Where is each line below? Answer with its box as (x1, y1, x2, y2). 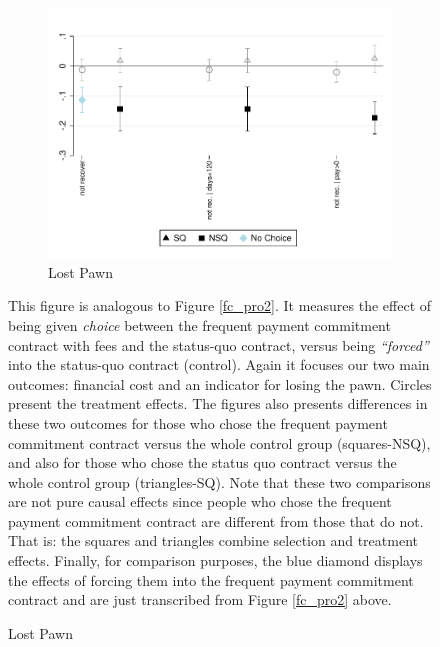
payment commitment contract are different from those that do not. (8, 510, 424, 531)
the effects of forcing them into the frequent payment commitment (8, 569, 414, 590)
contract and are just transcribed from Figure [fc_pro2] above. (8, 589, 392, 610)
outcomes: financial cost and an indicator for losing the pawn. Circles (8, 373, 432, 394)
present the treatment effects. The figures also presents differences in (8, 393, 428, 414)
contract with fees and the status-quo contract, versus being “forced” (8, 334, 429, 355)
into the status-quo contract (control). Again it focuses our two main (8, 354, 430, 375)
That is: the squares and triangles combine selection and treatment (8, 530, 418, 551)
